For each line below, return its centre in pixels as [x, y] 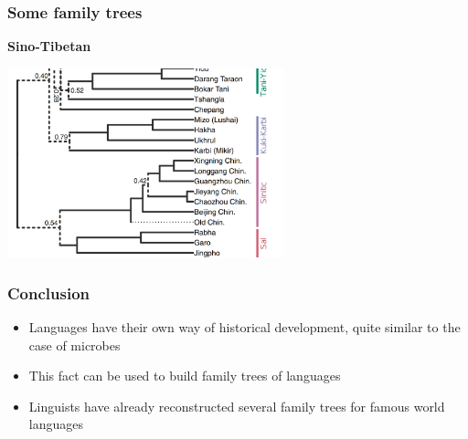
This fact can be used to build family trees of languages [185, 376]
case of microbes [74, 345]
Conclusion [48, 293]
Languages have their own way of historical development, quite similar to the [245, 326]
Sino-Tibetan [49, 46]
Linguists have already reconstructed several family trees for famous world [237, 406]
